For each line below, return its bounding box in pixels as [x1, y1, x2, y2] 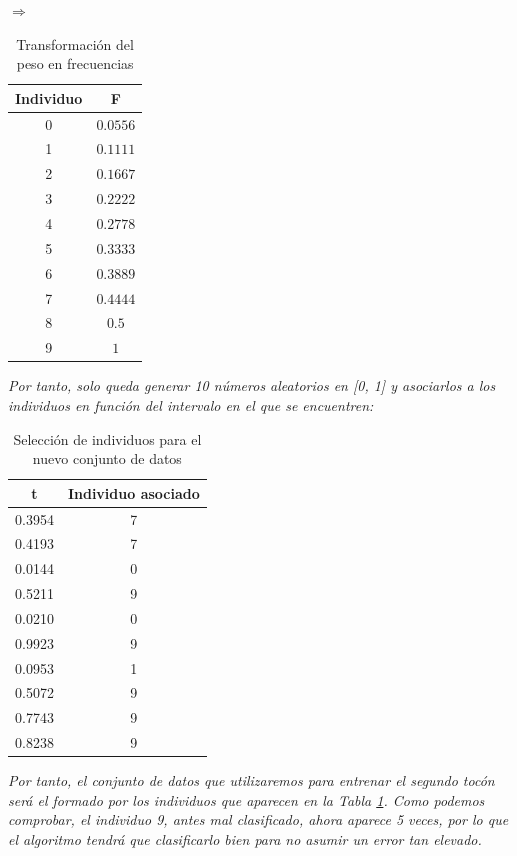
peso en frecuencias [16, 53, 134, 74]
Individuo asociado [67, 482, 200, 503]
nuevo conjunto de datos [32, 448, 182, 469]
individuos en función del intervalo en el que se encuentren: [8, 394, 374, 415]
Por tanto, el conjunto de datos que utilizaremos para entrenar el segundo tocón [8, 770, 495, 791]
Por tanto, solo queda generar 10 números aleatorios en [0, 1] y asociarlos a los [8, 375, 496, 396]
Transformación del [16, 33, 134, 54]
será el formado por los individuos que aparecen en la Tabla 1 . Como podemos [8, 789, 485, 810]
